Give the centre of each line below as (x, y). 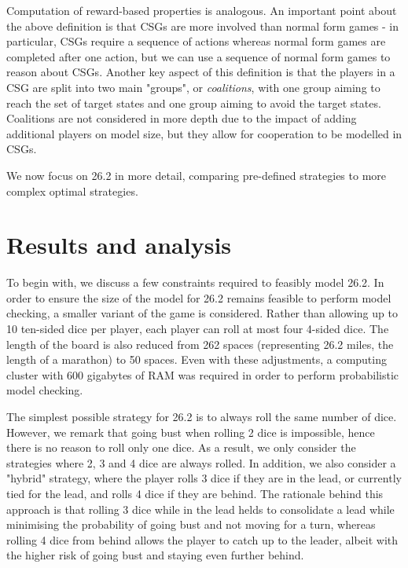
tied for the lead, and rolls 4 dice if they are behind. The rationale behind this (195, 493)
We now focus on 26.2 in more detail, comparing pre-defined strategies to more (197, 175)
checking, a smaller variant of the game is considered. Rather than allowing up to (202, 313)
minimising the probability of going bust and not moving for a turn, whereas (191, 524)
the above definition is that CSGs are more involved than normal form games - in (203, 26)
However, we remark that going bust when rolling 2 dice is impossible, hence (191, 432)
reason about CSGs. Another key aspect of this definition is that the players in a (201, 72)
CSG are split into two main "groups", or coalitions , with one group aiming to (193, 87)
